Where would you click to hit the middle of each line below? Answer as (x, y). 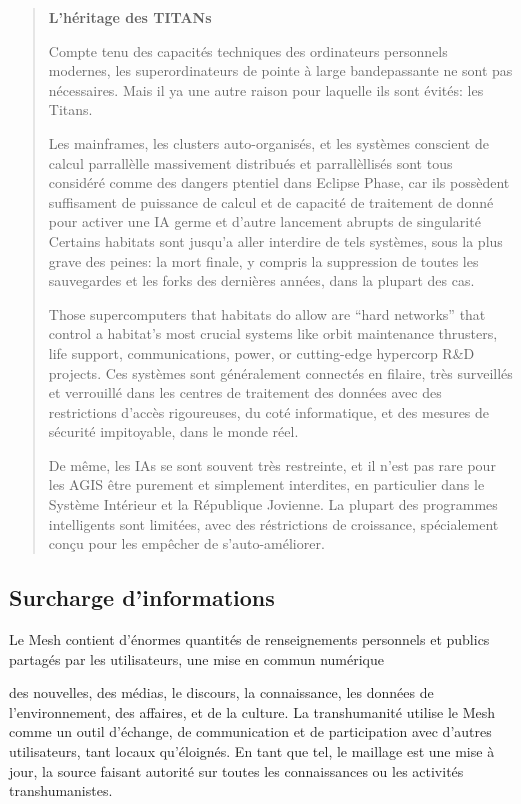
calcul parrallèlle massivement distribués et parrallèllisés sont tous (250, 162)
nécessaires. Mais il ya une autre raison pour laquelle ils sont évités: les (266, 89)
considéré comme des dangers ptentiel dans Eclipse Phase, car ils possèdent (279, 182)
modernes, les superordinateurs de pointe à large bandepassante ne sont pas (280, 70)
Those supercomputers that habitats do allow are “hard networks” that (267, 313)
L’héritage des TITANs (130, 17)
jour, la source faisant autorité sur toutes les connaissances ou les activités (236, 770)
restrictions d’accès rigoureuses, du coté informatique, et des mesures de (269, 411)
